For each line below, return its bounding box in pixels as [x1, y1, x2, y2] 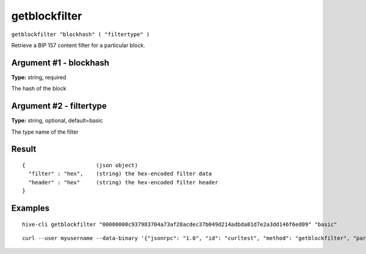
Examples [11, 203, 50, 213]
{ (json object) [22, 162, 138, 169]
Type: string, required [11, 73, 66, 81]
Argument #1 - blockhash [11, 57, 110, 68]
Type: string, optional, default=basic [11, 117, 103, 125]
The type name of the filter [11, 128, 79, 136]
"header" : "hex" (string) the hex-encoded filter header [28, 179, 219, 186]
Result [11, 144, 37, 154]
